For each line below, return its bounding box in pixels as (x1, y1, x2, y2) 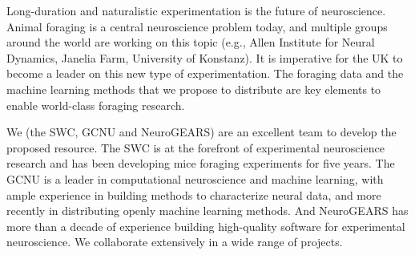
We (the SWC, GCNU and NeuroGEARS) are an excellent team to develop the (6, 123, 397, 140)
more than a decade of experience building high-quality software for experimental (6, 217, 405, 234)
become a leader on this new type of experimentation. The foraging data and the (6, 65, 404, 82)
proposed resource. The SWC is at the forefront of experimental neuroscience (6, 139, 385, 156)
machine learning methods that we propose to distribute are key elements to (6, 80, 381, 97)
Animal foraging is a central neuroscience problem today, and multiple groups (6, 18, 388, 34)
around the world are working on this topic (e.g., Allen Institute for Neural (6, 34, 375, 51)
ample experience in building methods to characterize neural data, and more (6, 186, 381, 203)
